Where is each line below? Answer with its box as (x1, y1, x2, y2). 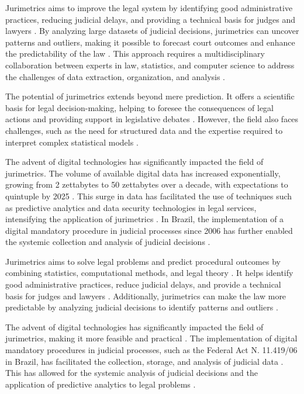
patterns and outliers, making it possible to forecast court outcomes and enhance (5, 36, 295, 48)
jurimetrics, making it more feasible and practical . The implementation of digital (5, 332, 298, 344)
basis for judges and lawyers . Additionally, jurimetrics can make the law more (5, 289, 286, 302)
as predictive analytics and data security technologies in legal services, (5, 201, 257, 213)
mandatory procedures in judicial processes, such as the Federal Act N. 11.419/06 (5, 344, 298, 356)
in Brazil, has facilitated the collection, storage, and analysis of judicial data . (5, 355, 284, 367)
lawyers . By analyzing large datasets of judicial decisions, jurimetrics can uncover (5, 25, 299, 37)
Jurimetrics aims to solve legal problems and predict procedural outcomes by (5, 255, 281, 267)
